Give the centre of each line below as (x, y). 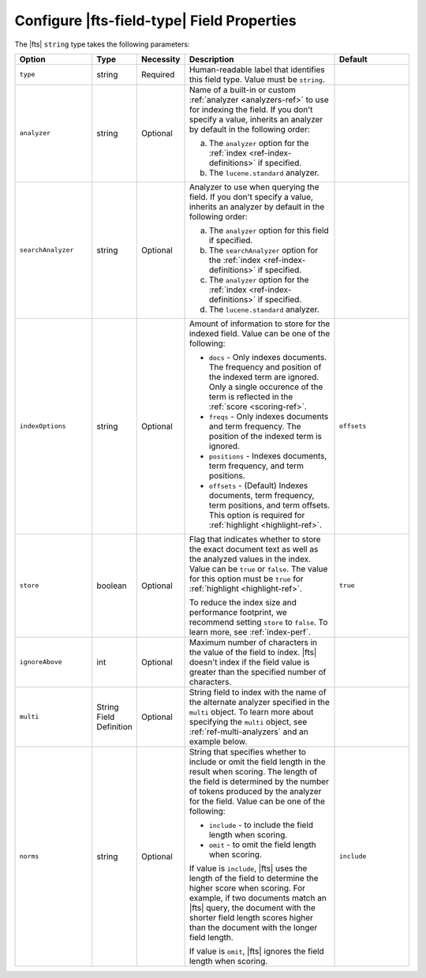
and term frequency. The (255, 426)
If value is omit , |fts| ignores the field (257, 951)
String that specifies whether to (248, 751)
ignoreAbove (41, 662)
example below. (218, 741)
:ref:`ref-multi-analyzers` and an (248, 732)
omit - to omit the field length (263, 845)
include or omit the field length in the (258, 762)
